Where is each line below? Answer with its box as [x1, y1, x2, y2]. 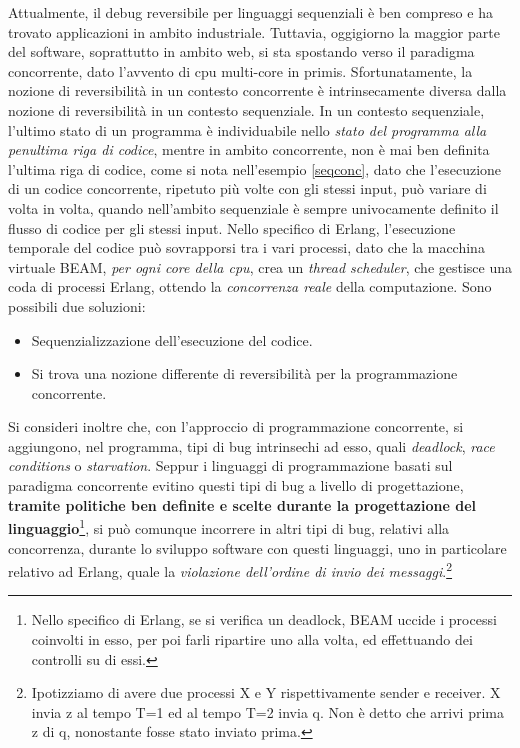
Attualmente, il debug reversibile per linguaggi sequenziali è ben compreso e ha [8, 2, 493, 22]
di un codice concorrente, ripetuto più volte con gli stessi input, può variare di [8, 178, 487, 199]
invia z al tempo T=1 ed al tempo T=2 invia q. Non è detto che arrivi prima [31, 701, 505, 722]
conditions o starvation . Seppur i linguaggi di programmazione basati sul [8, 455, 453, 476]
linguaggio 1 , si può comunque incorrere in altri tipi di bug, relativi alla [8, 515, 450, 538]
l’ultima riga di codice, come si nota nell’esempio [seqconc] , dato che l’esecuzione [8, 158, 502, 179]
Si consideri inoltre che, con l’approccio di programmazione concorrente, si [8, 416, 464, 437]
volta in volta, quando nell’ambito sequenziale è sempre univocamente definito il [8, 197, 499, 218]
